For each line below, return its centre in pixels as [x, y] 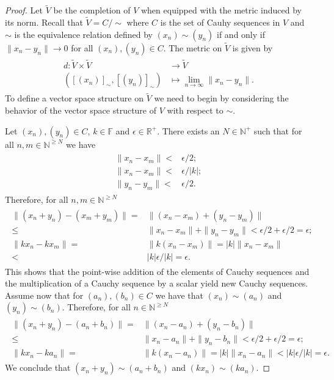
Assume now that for [44, 295]
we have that [180, 295]
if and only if [241, 34]
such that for [278, 130]
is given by [252, 47]
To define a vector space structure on [74, 98]
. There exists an [188, 130]
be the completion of [92, 10]
